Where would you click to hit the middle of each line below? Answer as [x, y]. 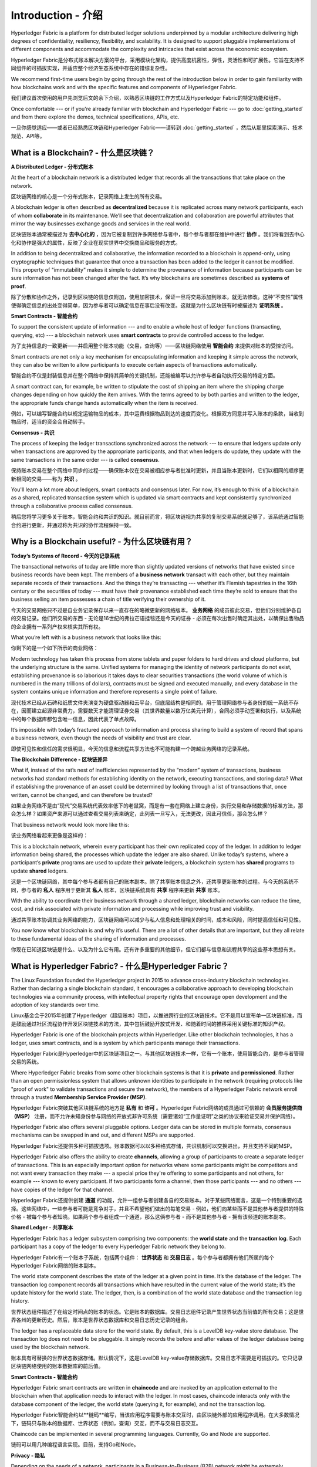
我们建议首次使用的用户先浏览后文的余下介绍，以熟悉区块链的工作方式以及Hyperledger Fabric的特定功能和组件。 [147, 98]
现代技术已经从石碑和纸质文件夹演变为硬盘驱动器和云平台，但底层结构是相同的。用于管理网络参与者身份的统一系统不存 [155, 702]
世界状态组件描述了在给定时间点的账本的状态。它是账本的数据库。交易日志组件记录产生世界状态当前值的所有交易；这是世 [157, 1311]
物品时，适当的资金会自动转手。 [49, 422]
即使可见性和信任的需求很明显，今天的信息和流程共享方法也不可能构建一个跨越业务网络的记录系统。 [131, 749]
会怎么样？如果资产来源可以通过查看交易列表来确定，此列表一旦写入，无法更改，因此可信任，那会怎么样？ [139, 814]
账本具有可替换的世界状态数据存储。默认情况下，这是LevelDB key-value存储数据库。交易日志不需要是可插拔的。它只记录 [157, 1358]
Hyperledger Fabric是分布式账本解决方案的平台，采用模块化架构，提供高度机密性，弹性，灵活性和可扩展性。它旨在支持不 [158, 60]
